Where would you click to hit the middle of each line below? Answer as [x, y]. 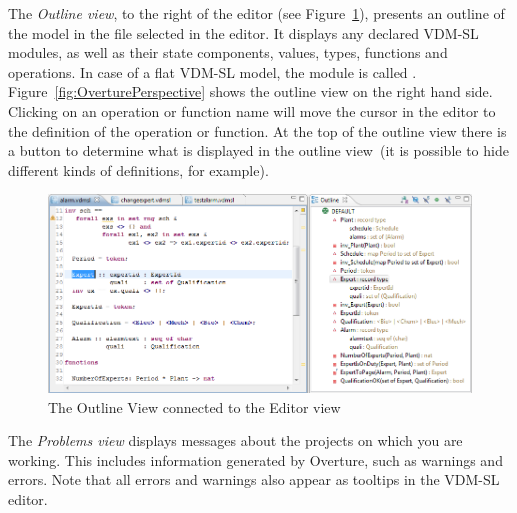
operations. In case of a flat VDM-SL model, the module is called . [212, 71]
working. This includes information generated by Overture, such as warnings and [255, 459]
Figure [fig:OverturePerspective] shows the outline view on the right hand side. [250, 91]
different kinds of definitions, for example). [138, 169]
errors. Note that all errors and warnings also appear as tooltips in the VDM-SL [254, 479]
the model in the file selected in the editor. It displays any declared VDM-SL [243, 32]
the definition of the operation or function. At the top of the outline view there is [257, 130]
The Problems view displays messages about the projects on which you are [235, 440]
